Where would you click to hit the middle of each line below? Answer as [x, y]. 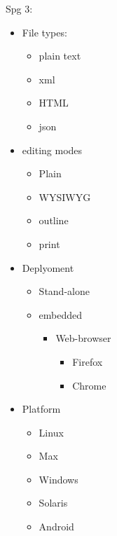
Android [56, 527]
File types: [44, 32]
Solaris [53, 503]
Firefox [88, 361]
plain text [60, 56]
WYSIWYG [65, 197]
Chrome [89, 385]
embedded [61, 314]
